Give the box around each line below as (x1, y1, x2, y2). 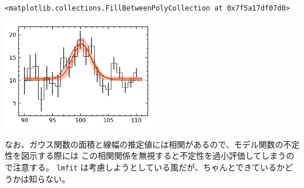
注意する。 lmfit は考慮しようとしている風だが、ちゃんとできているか (12, 160, 285, 173)
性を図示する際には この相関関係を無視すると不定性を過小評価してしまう (5, 149, 286, 162)
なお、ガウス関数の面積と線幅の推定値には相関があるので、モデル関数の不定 (5, 138, 300, 150)
